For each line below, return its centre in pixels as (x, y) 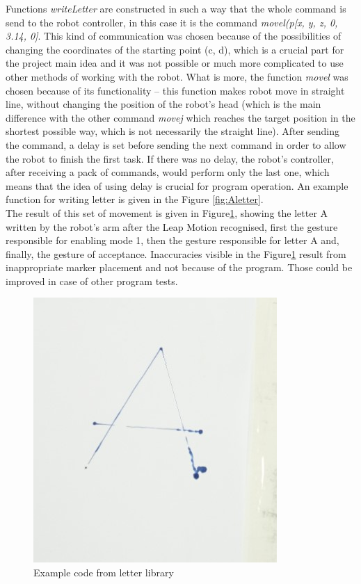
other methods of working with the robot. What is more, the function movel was (177, 76)
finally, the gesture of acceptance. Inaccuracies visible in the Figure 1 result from (176, 253)
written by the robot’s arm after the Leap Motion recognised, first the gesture (172, 226)
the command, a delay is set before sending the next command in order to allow (176, 144)
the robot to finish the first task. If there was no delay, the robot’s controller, (170, 158)
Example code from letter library (104, 573)
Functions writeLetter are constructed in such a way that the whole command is (176, 8)
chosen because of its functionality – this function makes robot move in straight (175, 90)
